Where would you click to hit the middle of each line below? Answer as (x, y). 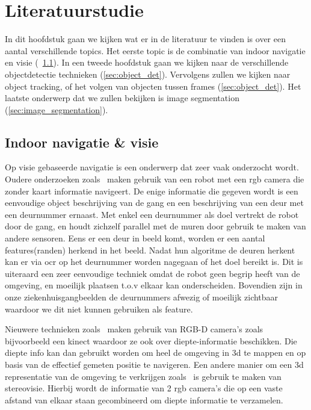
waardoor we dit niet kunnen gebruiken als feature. (99, 309)
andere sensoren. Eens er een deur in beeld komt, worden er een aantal (135, 238)
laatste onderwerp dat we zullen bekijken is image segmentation (122, 98)
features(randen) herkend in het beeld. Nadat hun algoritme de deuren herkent (150, 250)
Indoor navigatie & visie (82, 142)
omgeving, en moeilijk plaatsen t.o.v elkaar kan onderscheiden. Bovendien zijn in (154, 285)
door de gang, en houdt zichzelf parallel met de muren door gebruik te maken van (155, 226)
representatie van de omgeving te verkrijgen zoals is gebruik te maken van (143, 376)
